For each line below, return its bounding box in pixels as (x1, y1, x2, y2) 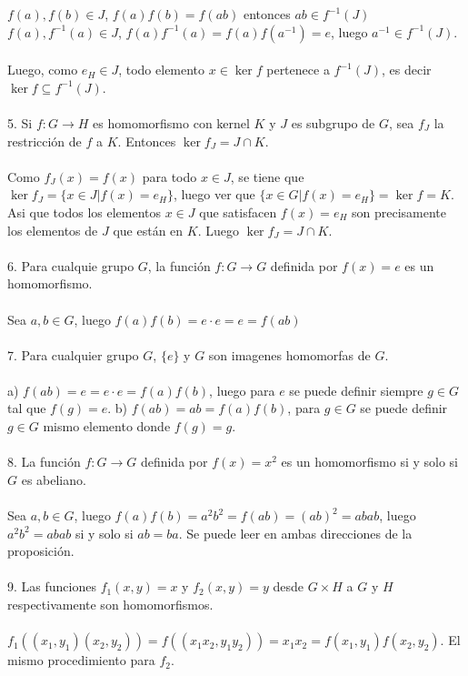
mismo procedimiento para (7, 651, 155, 670)
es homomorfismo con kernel (93, 113, 250, 132)
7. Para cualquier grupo (7, 345, 139, 364)
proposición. (7, 541, 75, 560)
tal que (7, 399, 46, 418)
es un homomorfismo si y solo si (281, 452, 458, 471)
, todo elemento (118, 60, 205, 79)
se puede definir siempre (289, 380, 423, 399)
